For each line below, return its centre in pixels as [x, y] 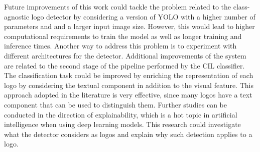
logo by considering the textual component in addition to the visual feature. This [129, 85]
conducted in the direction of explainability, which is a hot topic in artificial [121, 114]
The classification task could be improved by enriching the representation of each [129, 75]
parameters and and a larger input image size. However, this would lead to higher [129, 26]
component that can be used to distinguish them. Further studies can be [116, 104]
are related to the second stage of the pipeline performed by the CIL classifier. [124, 65]
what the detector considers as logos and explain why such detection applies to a [128, 134]
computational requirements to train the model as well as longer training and [123, 36]
